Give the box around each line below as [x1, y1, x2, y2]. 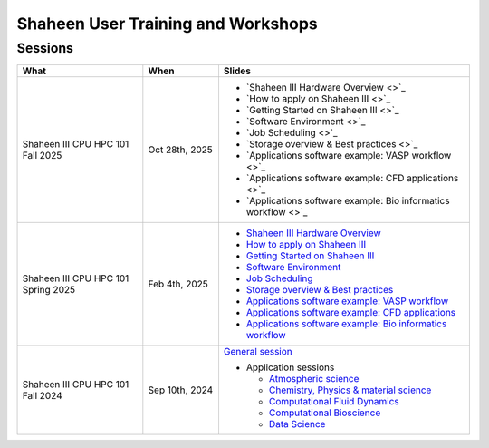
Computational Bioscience [268, 406, 381, 419]
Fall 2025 [22, 150, 62, 162]
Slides [223, 64, 251, 77]
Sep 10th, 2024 [148, 384, 214, 396]
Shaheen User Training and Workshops [16, 14, 319, 34]
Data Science [268, 418, 326, 431]
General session [223, 346, 293, 358]
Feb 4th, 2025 [148, 278, 208, 290]
